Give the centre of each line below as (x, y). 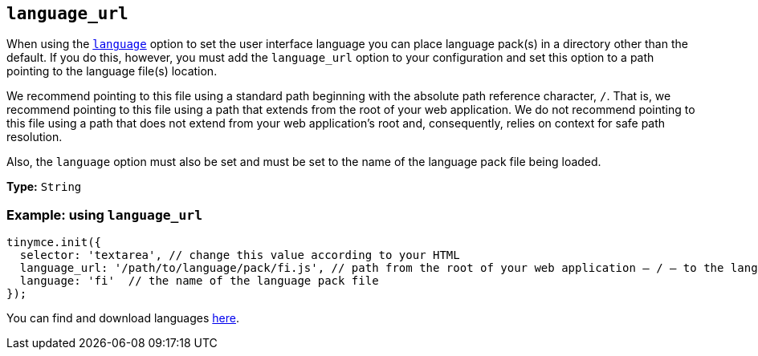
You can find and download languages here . (123, 318)
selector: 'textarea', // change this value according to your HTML (240, 255)
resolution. (35, 137)
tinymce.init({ (54, 243)
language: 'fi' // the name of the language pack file (199, 281)
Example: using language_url (105, 214)
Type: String (44, 187)
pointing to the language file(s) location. (112, 71)
